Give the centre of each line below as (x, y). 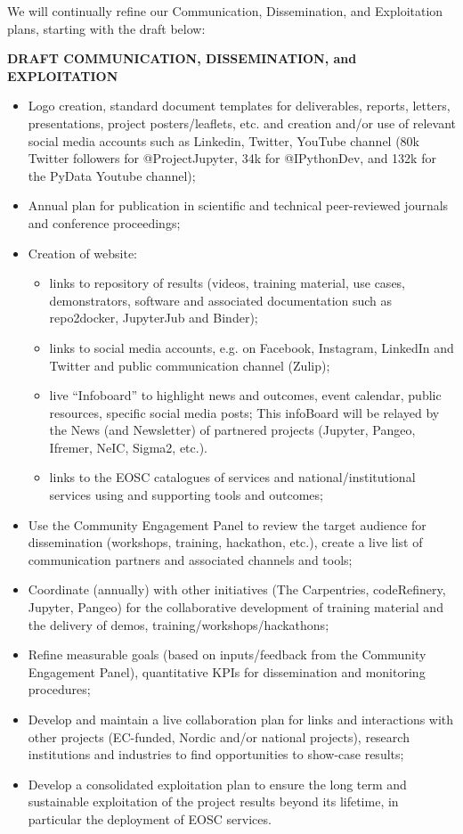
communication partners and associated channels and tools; (190, 559)
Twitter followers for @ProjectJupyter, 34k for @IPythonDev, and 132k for (232, 158)
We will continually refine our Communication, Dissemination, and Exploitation (225, 11)
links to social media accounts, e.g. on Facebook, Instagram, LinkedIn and (252, 347)
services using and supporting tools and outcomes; (186, 495)
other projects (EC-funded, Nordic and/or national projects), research (219, 736)
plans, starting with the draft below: (106, 28)
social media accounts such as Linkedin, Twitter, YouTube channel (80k (224, 140)
